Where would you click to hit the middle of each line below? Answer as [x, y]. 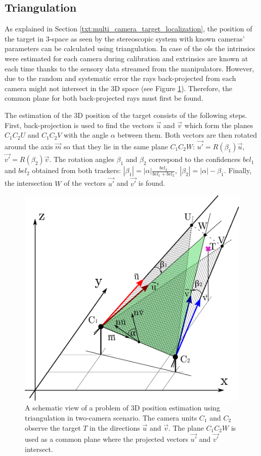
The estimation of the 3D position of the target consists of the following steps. [126, 115]
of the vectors [85, 183]
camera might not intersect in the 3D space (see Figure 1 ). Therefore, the [118, 88]
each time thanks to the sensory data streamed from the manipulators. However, [129, 68]
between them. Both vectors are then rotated [187, 135]
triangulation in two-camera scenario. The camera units [111, 418]
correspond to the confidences [195, 159]
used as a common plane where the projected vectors [107, 439]
